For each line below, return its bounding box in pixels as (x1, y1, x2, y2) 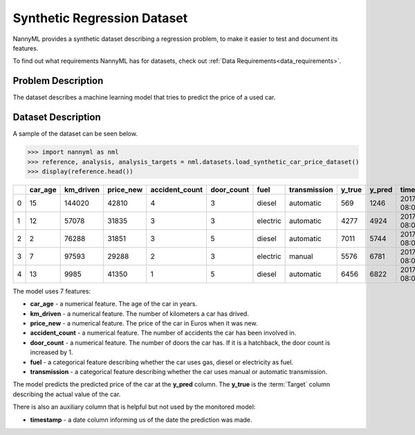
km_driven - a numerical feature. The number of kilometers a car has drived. (30, 309, 249, 318)
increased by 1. (30, 348, 73, 357)
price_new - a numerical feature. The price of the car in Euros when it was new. (30, 319, 258, 328)
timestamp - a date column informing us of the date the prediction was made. (30, 416, 252, 424)
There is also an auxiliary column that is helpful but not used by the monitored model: (12, 402, 256, 411)
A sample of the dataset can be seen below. (12, 130, 138, 138)
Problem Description (12, 75, 104, 87)
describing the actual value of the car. (12, 390, 121, 398)
